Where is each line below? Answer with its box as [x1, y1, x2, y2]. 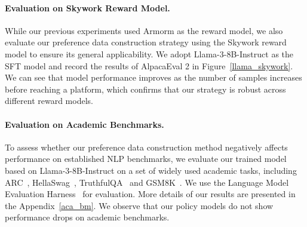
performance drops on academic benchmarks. [5, 211, 170, 223]
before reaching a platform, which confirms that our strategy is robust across [5, 82, 286, 95]
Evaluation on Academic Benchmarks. [5, 118, 164, 130]
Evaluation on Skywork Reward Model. [5, 1, 170, 14]
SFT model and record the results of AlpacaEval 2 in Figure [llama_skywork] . [5, 59, 293, 72]
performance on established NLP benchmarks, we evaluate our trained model [5, 152, 287, 165]
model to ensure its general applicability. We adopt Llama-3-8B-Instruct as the [5, 47, 294, 60]
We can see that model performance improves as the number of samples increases [5, 71, 302, 84]
